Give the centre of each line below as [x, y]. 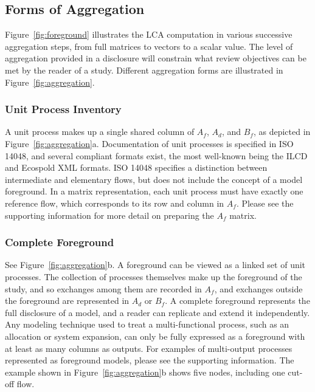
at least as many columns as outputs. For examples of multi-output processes [149, 348]
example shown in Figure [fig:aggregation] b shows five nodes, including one [145, 372]
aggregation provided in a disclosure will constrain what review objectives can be [156, 58]
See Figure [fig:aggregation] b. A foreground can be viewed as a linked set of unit [155, 265]
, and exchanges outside [258, 288]
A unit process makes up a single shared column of [100, 132]
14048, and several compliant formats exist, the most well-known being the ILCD [156, 155]
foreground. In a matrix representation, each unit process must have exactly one [154, 191]
